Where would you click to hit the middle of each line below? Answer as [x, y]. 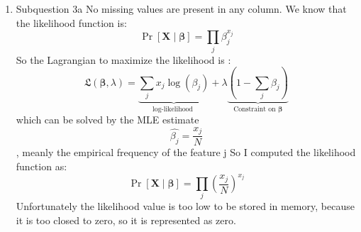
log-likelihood [173, 109]
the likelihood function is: [71, 22]
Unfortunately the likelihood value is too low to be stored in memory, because [185, 206]
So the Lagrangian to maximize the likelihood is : [123, 59]
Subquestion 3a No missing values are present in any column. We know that [181, 9]
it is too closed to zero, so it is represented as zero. [126, 220]
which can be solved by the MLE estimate [107, 120]
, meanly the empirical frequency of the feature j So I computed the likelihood [186, 152]
